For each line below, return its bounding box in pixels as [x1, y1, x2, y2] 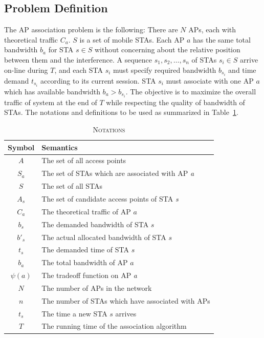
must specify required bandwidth [113, 64, 216, 75]
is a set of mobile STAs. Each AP [79, 34, 185, 45]
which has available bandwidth [4, 86, 100, 96]
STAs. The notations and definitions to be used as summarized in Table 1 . [4, 107, 238, 117]
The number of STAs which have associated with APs [41, 295, 210, 306]
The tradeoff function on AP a [41, 270, 138, 281]
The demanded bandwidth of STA [41, 218, 149, 229]
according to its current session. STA [40, 75, 156, 86]
